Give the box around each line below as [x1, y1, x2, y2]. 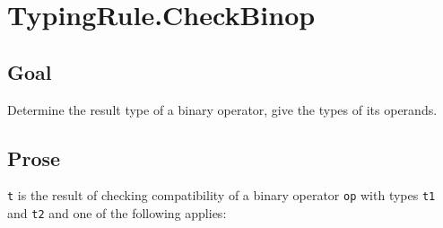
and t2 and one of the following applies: [7, 204, 227, 223]
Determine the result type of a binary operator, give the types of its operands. [7, 100, 438, 118]
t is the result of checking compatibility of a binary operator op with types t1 [7, 186, 436, 205]
